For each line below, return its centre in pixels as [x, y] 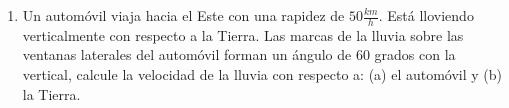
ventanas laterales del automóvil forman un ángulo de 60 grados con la [239, 54]
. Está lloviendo [426, 15]
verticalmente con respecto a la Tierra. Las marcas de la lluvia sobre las [243, 34]
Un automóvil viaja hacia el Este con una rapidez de [183, 15]
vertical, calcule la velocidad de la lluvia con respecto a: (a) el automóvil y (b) [262, 74]
